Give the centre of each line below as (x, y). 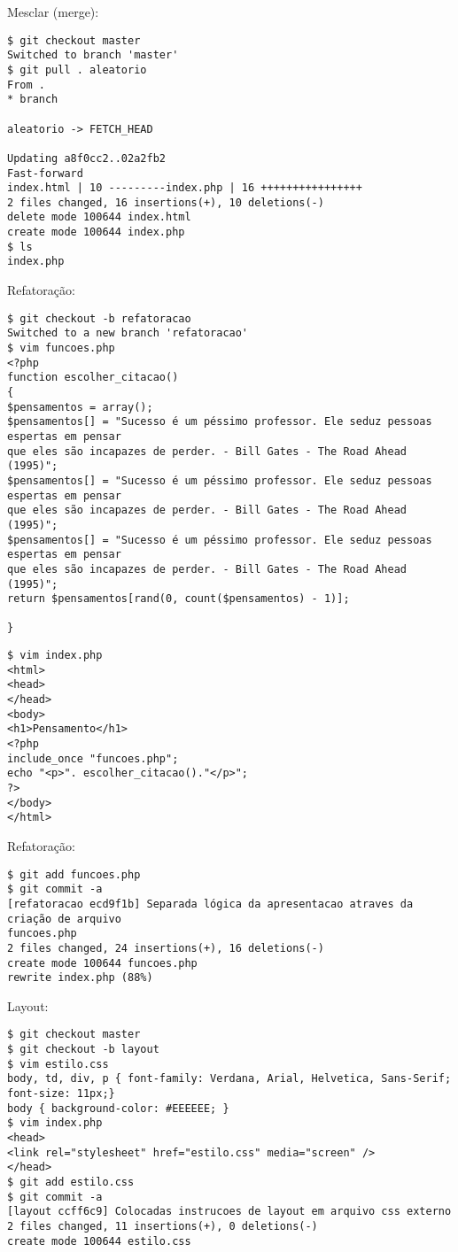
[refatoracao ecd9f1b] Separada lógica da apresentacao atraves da (210, 904)
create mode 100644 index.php (96, 232)
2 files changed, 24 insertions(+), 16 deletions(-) (166, 948)
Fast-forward (45, 173)
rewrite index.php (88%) (80, 978)
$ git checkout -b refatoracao (99, 318)
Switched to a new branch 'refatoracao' (128, 333)
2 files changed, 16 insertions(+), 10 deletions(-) (166, 202)
